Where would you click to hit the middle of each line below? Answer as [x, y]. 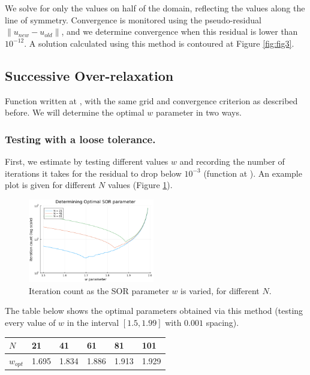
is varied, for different [220, 290]
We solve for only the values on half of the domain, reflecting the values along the [155, 8]
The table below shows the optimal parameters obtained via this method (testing [154, 311]
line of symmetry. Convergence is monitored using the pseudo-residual [133, 19]
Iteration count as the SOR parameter [99, 290]
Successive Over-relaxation [89, 75]
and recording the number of [232, 161]
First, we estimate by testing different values [87, 161]
